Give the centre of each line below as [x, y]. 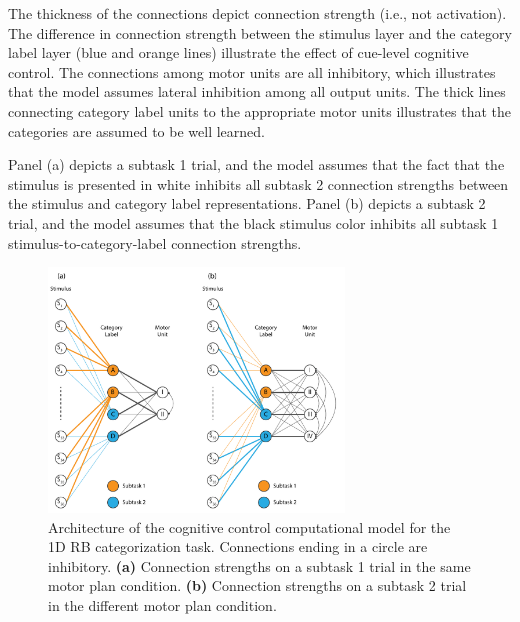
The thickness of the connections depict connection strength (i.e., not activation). [257, 13]
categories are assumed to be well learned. [136, 130]
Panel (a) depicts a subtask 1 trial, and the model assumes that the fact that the [256, 164]
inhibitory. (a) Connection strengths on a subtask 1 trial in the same [259, 565]
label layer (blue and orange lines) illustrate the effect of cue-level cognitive [238, 52]
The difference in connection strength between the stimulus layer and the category [260, 32]
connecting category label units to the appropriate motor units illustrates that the [259, 110]
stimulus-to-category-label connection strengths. [155, 242]
